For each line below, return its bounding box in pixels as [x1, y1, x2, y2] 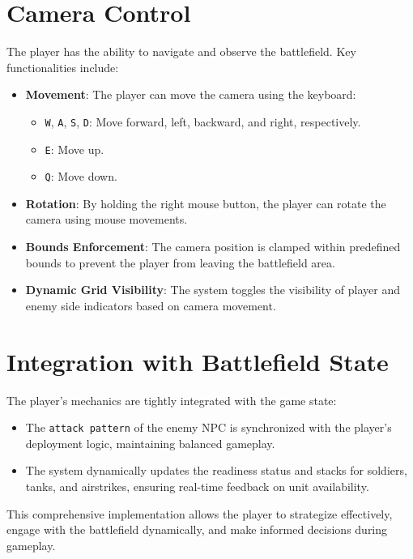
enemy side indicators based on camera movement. [25, 297, 276, 314]
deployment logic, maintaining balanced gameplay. [25, 434, 275, 451]
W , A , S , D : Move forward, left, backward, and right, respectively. [45, 113, 361, 130]
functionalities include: [6, 58, 119, 75]
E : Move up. [45, 140, 104, 157]
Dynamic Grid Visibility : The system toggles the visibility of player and [25, 281, 400, 298]
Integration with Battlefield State [6, 344, 389, 378]
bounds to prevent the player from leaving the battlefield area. [25, 254, 335, 271]
